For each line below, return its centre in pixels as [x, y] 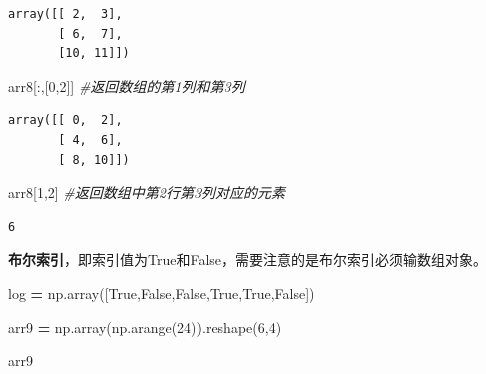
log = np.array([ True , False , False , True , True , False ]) [161, 292]
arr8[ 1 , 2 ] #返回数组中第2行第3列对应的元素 [147, 192]
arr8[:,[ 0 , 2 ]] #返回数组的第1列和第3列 [126, 85]
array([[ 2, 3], [65, 14]
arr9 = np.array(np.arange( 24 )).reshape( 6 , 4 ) [145, 326]
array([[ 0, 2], [65, 120]
